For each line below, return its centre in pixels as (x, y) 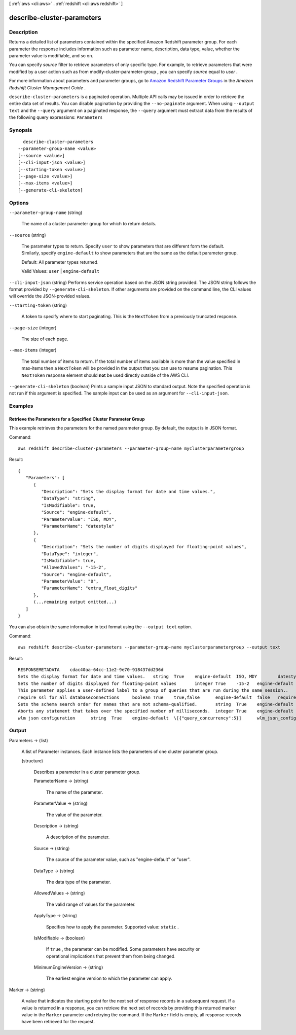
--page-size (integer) (33, 327)
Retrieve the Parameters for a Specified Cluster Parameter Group (77, 419)
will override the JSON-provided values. (50, 296)
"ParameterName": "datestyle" (78, 526)
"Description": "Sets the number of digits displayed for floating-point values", (144, 547)
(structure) (32, 761)
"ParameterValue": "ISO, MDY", (79, 519)
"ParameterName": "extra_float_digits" (89, 588)
